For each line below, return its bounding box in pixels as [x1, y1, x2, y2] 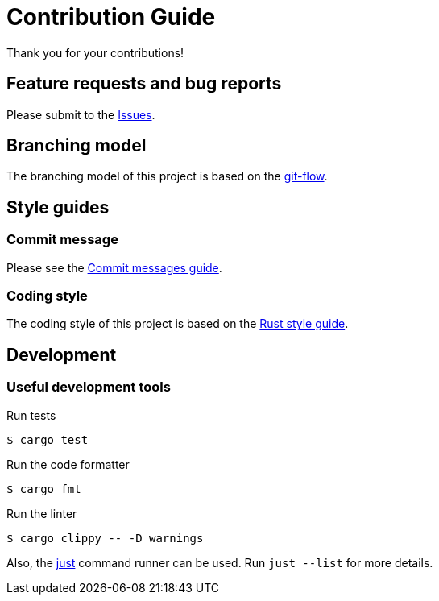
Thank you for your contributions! [6, 45, 184, 60]
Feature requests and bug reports [6, 73, 282, 94]
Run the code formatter [6, 457, 130, 471]
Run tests [6, 408, 56, 422]
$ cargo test [6, 433, 89, 446]
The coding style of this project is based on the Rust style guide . [6, 317, 349, 331]
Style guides [6, 197, 110, 218]
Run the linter [6, 506, 77, 520]
